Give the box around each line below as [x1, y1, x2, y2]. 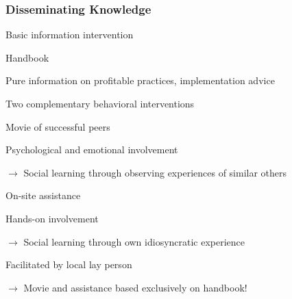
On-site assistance [5, 188, 81, 203]
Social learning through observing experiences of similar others [23, 165, 287, 179]
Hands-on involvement [5, 211, 99, 225]
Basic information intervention [5, 27, 134, 42]
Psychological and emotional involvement [5, 142, 178, 157]
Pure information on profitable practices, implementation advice [5, 73, 275, 88]
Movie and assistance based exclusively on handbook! [23, 280, 247, 294]
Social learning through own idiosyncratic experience [23, 234, 245, 248]
